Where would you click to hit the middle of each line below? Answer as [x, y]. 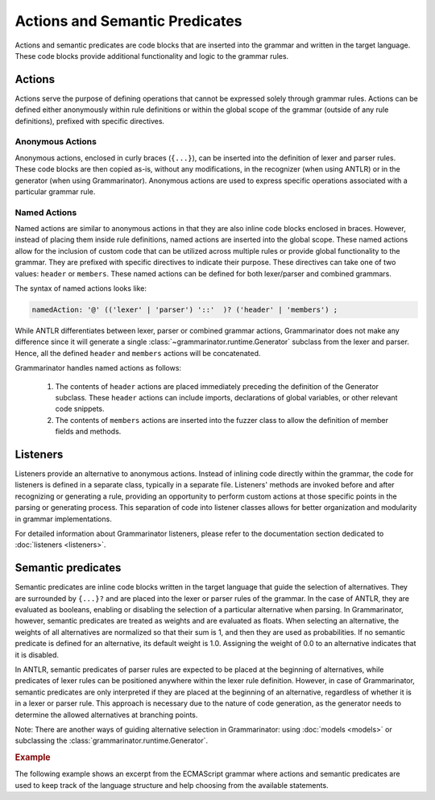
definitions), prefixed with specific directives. [90, 121]
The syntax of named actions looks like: [81, 288]
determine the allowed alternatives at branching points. [106, 715]
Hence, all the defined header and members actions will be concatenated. [138, 353]
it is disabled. [37, 655]
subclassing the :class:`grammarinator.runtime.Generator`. [112, 740]
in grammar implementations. [63, 519]
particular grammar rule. [55, 191]
